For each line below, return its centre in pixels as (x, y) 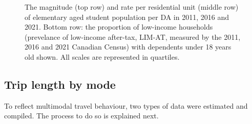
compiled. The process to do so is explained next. (81, 116)
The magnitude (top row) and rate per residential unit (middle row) (132, 7)
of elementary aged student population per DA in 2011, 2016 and (127, 17)
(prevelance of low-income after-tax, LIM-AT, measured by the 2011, (133, 36)
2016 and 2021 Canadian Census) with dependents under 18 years (128, 47)
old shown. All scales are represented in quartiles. (102, 56)
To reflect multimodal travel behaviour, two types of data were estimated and (126, 105)
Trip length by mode (60, 84)
